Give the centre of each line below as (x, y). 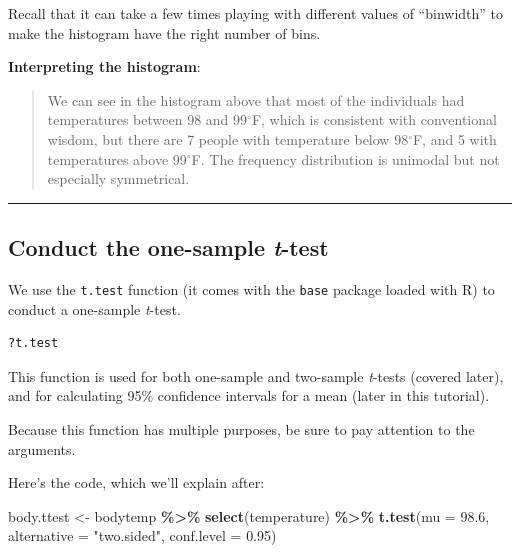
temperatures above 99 (117, 158)
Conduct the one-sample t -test (168, 247)
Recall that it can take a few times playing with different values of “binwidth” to (256, 13)
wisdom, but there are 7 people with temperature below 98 (228, 138)
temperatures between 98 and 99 (147, 119)
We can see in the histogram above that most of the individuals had (256, 99)
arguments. (42, 448)
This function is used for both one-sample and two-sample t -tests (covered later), (256, 375)
